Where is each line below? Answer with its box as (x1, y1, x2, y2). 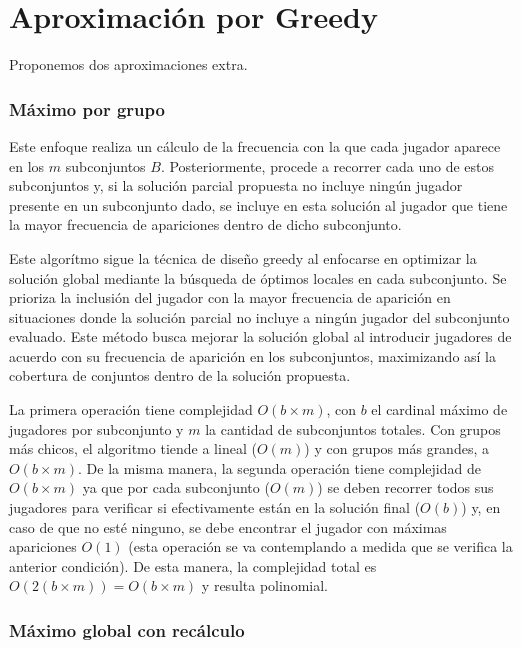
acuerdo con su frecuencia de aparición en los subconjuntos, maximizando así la (9, 345, 497, 366)
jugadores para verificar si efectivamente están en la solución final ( (9, 497, 421, 518)
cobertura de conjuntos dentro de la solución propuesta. (9, 365, 351, 386)
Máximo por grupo (9, 96, 165, 121)
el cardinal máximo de (371, 399, 508, 420)
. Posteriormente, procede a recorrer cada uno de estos (160, 155, 495, 176)
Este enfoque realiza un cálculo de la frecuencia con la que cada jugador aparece (9, 135, 501, 156)
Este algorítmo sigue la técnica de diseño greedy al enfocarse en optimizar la (9, 247, 477, 268)
